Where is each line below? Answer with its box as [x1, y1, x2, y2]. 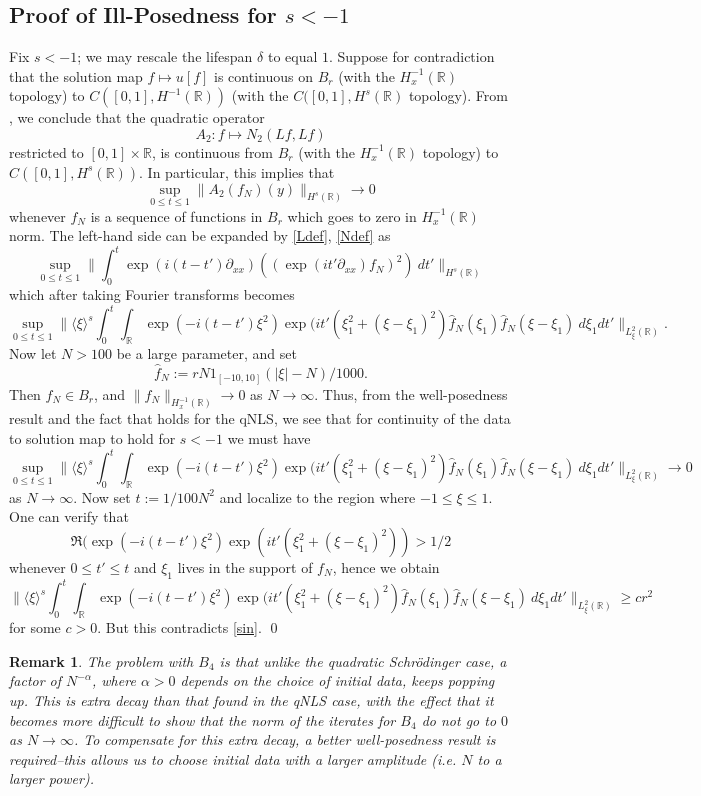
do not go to [421, 709, 497, 730]
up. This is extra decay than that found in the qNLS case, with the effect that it [9, 689, 494, 710]
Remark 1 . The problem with [9, 650, 194, 671]
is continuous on [214, 65, 313, 86]
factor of [9, 670, 62, 691]
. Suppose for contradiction [329, 46, 495, 67]
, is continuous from [151, 141, 274, 162]
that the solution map [9, 65, 143, 86]
